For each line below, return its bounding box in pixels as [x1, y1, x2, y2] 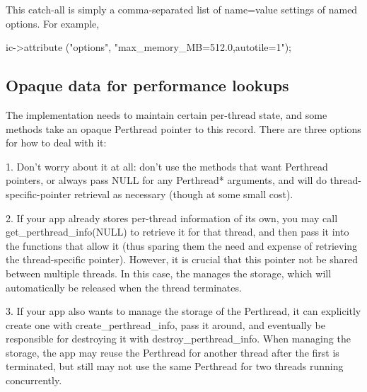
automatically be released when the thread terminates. [6, 279, 242, 294]
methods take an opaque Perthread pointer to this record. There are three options [6, 121, 361, 136]
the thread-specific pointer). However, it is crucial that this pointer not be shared [6, 252, 358, 267]
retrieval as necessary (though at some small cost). [74, 186, 293, 201]
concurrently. [6, 373, 62, 388]
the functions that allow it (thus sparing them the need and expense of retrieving [6, 238, 358, 253]
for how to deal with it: [6, 135, 107, 150]
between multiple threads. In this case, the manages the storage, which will [6, 265, 332, 280]
